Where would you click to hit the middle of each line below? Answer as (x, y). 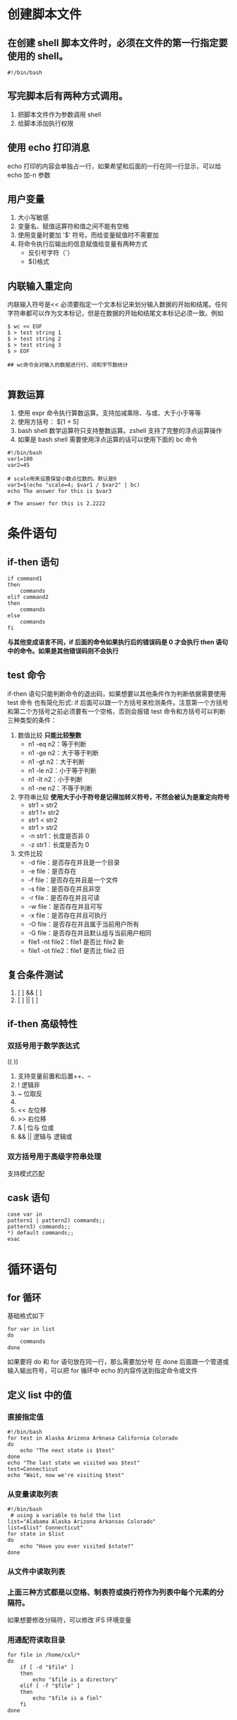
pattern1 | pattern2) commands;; (56, 1221)
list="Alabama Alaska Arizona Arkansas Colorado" (82, 1522)
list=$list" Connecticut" (45, 1528)
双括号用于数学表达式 (43, 1046)
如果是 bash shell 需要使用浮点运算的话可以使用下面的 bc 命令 (107, 439)
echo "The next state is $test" (67, 1451)
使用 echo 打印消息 (49, 148)
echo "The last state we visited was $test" (74, 1463)
